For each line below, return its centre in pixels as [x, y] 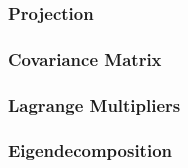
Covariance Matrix [85, 58]
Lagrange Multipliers [94, 104]
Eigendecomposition [90, 150]
